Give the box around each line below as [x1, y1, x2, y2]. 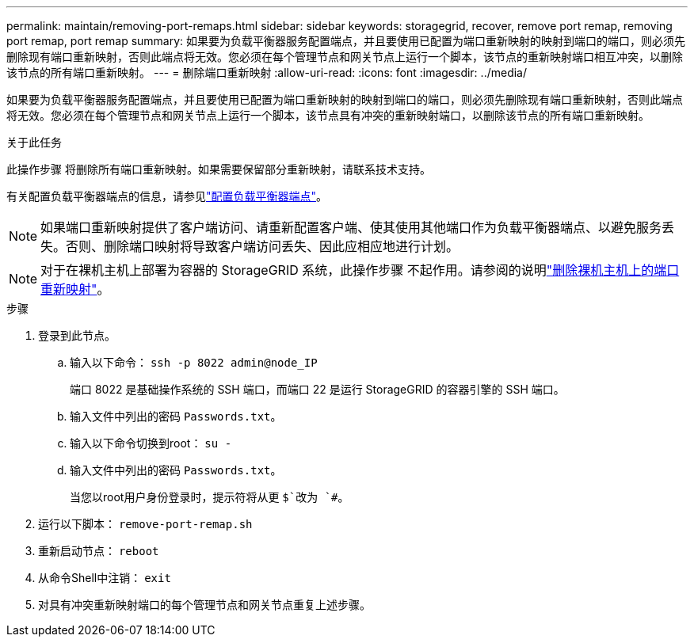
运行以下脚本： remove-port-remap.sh [38, 517, 253, 531]
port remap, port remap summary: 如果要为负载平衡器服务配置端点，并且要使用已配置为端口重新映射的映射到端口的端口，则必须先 [6, 34, 686, 48]
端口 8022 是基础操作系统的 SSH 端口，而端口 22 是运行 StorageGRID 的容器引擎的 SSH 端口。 [70, 382, 565, 396]
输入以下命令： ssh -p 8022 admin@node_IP [70, 356, 318, 369]
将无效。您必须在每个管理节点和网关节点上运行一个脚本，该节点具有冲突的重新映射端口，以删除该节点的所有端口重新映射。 [6, 108, 650, 122]
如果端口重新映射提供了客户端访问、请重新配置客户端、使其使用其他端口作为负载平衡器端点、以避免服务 [40, 219, 662, 235]
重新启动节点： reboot [38, 544, 159, 557]
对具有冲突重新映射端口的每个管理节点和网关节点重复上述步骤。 [38, 598, 371, 611]
